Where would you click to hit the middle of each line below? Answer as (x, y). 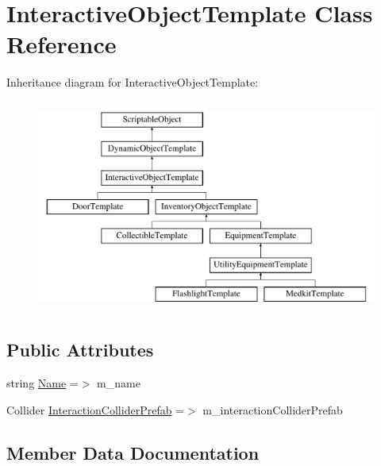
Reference (62, 44)
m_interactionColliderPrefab (273, 409)
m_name (119, 383)
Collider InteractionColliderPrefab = (96, 409)
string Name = (42, 383)
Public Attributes (80, 350)
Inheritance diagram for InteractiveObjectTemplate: (133, 82)
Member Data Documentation (133, 452)
